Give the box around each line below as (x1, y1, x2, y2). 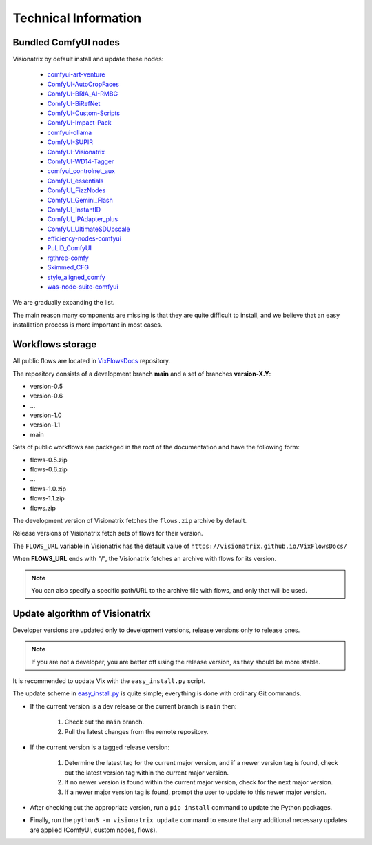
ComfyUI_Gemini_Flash (47, 196, 113, 204)
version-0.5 (30, 382, 63, 390)
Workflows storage (12, 338, 97, 351)
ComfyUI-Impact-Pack (47, 119, 112, 127)
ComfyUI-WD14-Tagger (47, 157, 114, 165)
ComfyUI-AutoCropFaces (47, 80, 120, 88)
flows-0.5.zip (30, 456, 68, 464)
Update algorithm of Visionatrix (12, 607, 151, 620)
